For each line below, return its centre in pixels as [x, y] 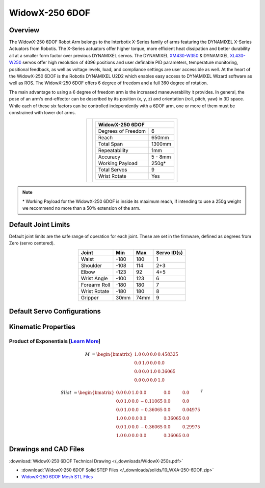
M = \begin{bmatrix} [109, 354]
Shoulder [92, 266]
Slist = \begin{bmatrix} [88, 393]
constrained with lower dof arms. [42, 112]
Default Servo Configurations [55, 311]
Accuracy [109, 157]
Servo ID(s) [170, 252]
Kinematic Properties [42, 327]
